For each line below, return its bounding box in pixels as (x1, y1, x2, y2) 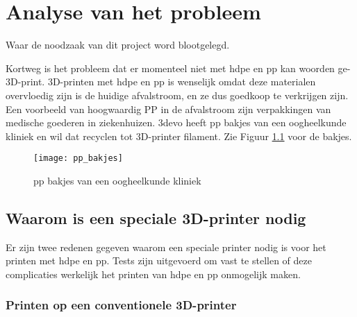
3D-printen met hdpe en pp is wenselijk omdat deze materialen (47, 74, 316, 89)
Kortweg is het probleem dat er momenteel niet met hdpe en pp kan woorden (6, 60, 335, 75)
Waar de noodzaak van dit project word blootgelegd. (6, 37, 230, 52)
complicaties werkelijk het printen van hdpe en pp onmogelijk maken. (6, 266, 301, 281)
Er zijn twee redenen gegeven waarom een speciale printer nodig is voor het (6, 239, 326, 254)
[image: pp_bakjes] (33, 153, 123, 164)
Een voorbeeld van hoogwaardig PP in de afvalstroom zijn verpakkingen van (6, 101, 331, 116)
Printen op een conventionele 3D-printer (6, 296, 237, 314)
